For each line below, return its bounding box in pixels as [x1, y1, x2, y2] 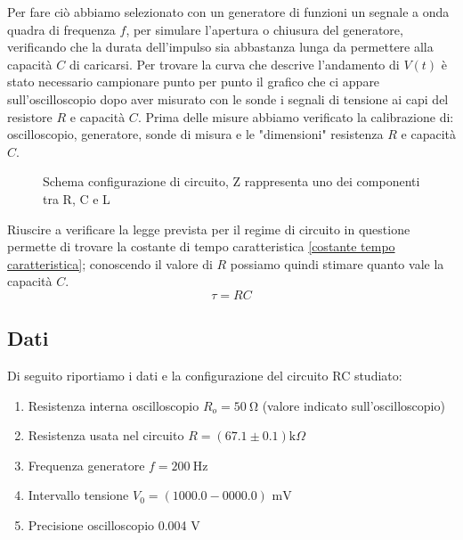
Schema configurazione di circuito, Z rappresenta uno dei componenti [43, 172, 420, 191]
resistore [7, 107, 53, 126]
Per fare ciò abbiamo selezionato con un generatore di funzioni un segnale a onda [7, 3, 450, 20]
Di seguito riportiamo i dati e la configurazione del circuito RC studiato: [7, 366, 402, 385]
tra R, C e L [43, 189, 110, 208]
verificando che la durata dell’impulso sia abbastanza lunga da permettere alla [7, 37, 434, 56]
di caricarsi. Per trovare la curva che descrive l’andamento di [69, 54, 400, 73]
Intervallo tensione [28, 486, 129, 504]
